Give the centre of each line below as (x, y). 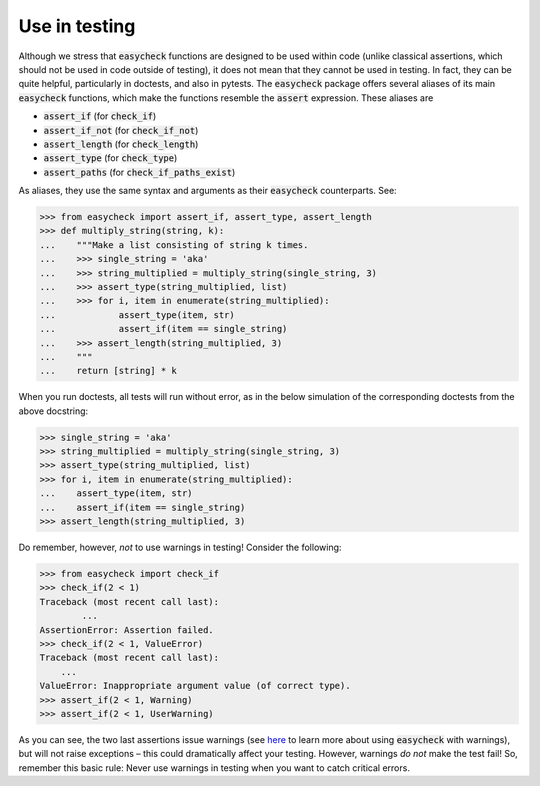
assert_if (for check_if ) (100, 116)
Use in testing (77, 26)
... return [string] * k (108, 371)
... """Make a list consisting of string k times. (174, 244)
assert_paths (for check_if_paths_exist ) (139, 172)
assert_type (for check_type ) (110, 158)
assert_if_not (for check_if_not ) (121, 130)
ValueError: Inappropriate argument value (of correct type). (195, 686)
